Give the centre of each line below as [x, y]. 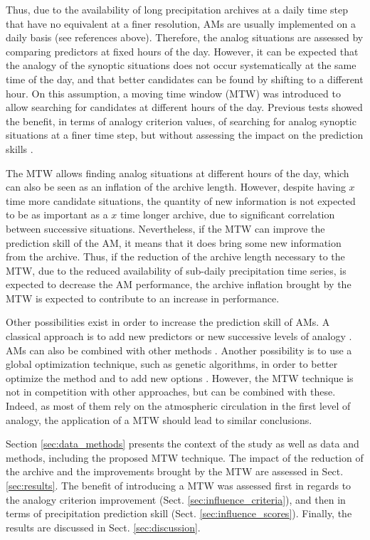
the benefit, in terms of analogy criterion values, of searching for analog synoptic [181, 121]
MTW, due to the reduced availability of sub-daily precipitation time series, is [176, 270]
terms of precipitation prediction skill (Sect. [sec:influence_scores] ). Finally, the [179, 513]
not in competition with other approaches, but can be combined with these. [171, 392]
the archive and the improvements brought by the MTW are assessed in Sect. [175, 471]
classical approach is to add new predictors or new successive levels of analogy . [179, 336]
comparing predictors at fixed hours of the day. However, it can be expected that [182, 51]
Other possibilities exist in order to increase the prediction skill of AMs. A [168, 322]
